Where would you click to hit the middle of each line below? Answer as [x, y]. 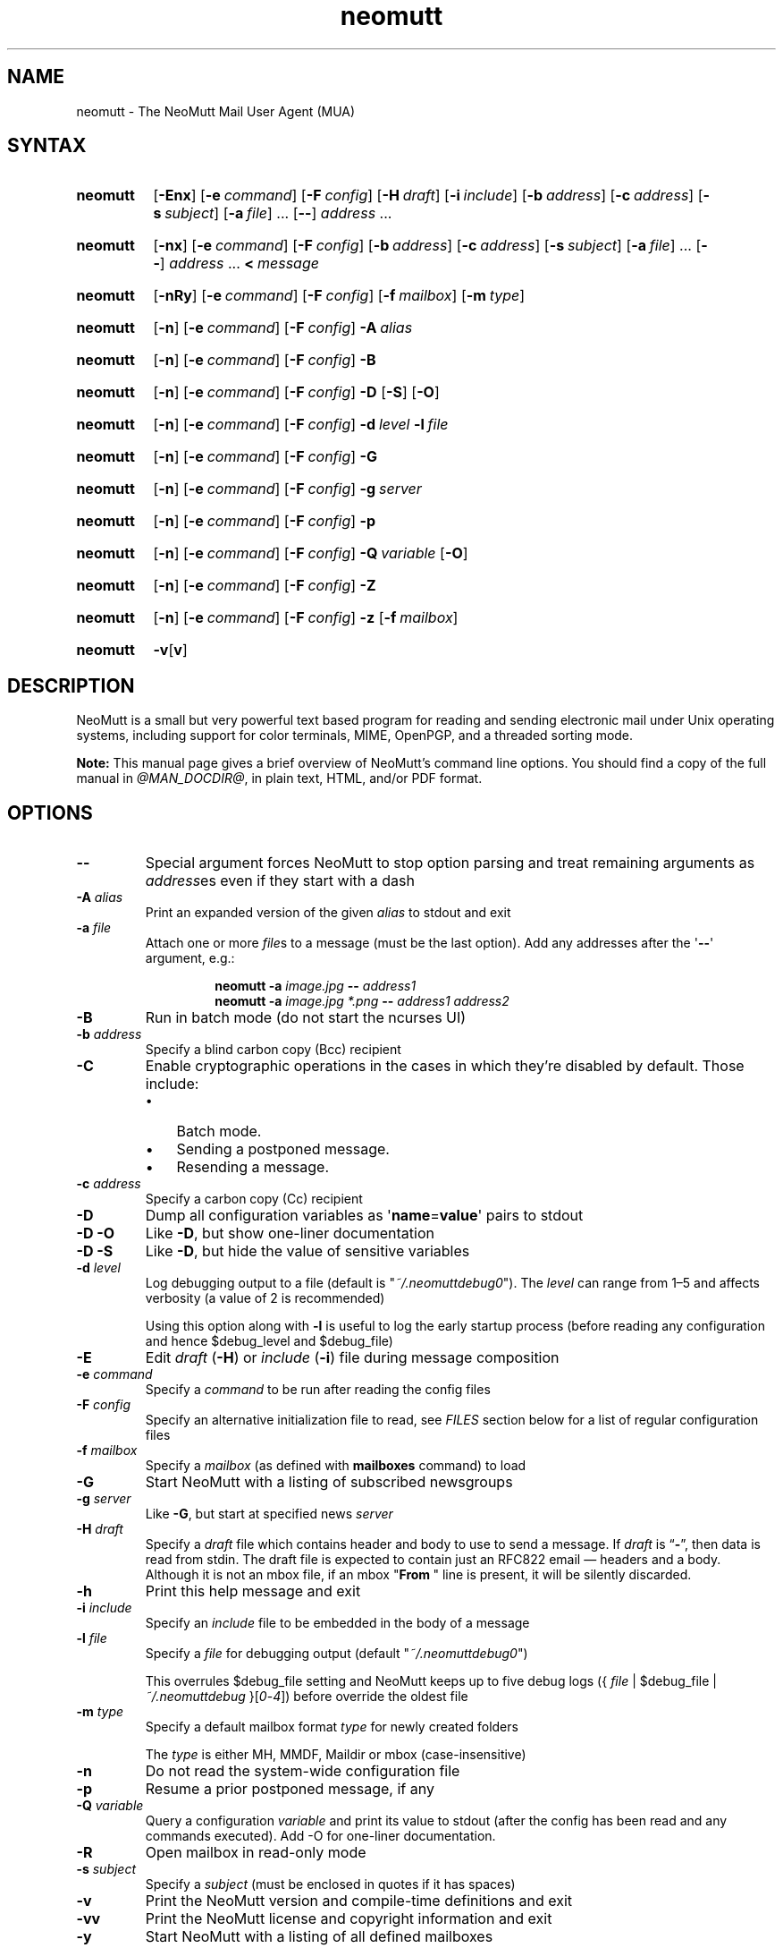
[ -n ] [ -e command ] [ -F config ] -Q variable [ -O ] [311, 553]
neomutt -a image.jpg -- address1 [316, 986]
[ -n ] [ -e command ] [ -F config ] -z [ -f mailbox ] [306, 618]
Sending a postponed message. [283, 1149]
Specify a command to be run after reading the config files [318, 1390]
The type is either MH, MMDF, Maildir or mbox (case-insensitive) [336, 1755]
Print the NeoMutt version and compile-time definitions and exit [359, 1901]
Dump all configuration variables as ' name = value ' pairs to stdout [364, 1216]
